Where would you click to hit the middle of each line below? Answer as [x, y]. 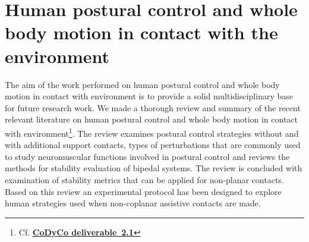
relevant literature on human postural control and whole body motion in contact [152, 119]
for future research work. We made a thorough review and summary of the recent [153, 107]
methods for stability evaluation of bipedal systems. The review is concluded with [154, 168]
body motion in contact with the [141, 32]
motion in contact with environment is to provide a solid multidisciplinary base [149, 96]
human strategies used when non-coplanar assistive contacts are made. [133, 203]
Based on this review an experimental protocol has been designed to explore [143, 191]
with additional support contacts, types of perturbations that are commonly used [153, 145]
